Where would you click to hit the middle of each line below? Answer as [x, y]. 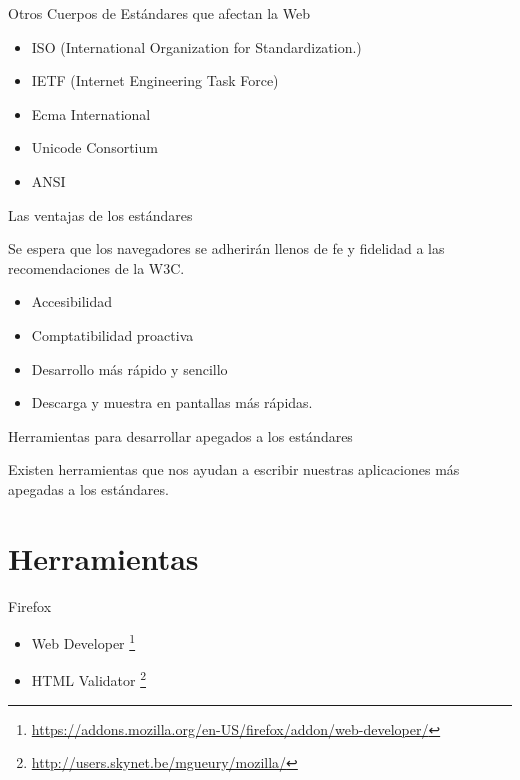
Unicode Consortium [94, 147]
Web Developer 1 [83, 641]
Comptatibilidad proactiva [112, 334]
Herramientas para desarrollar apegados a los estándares [180, 435]
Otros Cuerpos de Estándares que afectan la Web [159, 13]
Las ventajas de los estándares [100, 214]
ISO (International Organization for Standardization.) [196, 46]
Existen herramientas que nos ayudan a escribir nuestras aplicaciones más [234, 469]
